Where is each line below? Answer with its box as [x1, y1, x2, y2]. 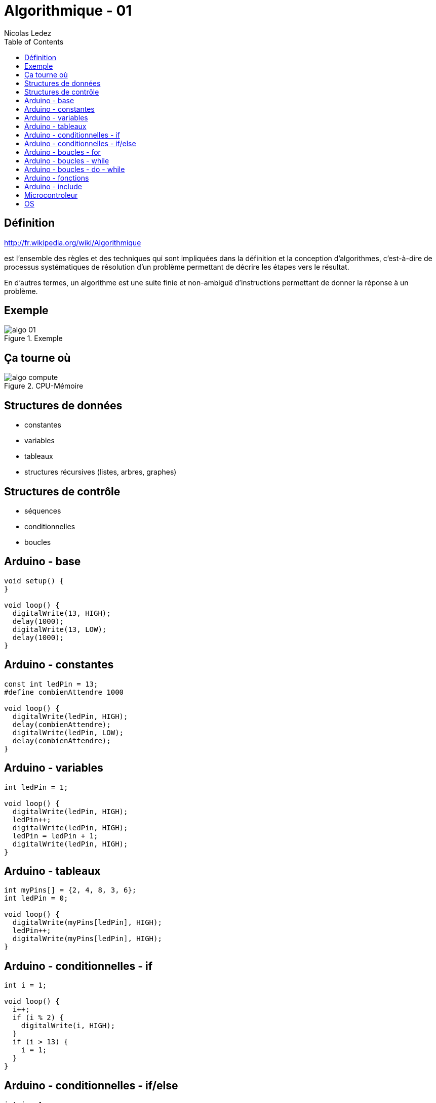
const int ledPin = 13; [4, 680, 98, 688]
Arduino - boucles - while [24, 156, 109, 165]
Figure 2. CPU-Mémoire [4, 381, 84, 391]
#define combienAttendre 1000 [4, 688, 124, 696]
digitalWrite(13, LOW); [12, 625, 107, 633]
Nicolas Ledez [4, 28, 52, 37]
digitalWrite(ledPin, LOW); [12, 728, 124, 737]
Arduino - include [24, 182, 82, 191]
